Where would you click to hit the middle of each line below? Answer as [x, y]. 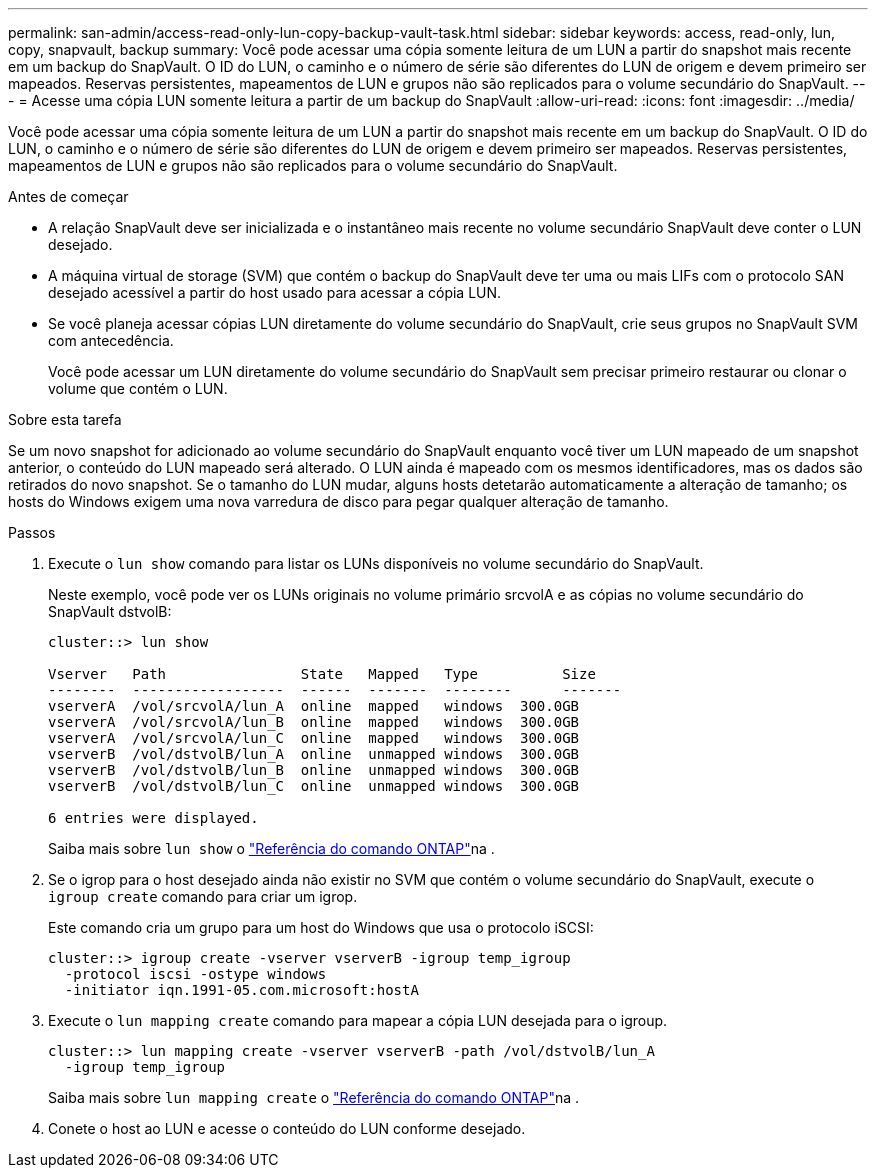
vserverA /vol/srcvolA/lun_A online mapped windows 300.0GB [314, 706]
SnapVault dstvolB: [110, 611]
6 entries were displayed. [153, 818]
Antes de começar [68, 196]
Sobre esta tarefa [65, 419]
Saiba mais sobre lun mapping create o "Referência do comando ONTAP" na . [314, 1097]
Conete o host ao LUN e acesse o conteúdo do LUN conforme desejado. [287, 1128]
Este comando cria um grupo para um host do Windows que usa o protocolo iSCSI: [321, 927]
